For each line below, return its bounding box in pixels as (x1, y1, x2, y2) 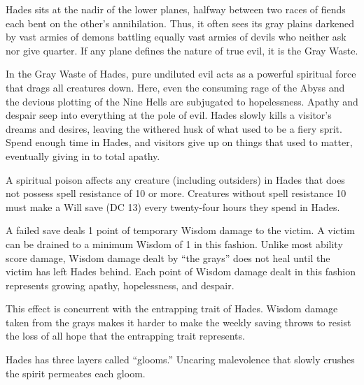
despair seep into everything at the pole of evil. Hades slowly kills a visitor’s (6, 108, 332, 122)
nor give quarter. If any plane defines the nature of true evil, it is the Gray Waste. (6, 43, 358, 57)
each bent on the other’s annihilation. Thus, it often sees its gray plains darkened (6, 15, 354, 30)
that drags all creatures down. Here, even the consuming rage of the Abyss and (6, 80, 345, 94)
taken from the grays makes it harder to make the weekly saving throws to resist (6, 314, 351, 329)
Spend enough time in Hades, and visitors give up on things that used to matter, (6, 135, 353, 150)
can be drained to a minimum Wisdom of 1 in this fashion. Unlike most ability (6, 236, 343, 251)
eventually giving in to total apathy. (6, 148, 160, 163)
